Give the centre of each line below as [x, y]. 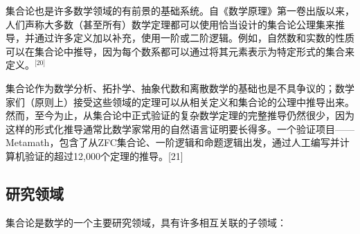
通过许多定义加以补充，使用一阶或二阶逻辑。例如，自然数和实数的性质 [194, 38]
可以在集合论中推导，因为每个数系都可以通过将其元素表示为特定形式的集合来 [180, 51]
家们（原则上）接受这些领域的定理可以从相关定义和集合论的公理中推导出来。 [180, 101]
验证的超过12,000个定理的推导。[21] [104, 155]
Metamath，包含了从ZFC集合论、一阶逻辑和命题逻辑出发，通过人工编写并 [173, 142]
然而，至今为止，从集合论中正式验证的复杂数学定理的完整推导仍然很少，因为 [180, 115]
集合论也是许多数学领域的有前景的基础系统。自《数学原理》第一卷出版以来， [180, 10]
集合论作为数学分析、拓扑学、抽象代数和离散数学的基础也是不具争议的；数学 [180, 88]
